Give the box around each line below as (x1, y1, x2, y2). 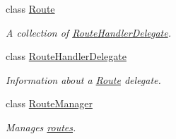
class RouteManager (6, 96, 93, 111)
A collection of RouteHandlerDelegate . (6, 25, 171, 40)
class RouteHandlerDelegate (6, 49, 127, 64)
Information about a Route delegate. (6, 72, 161, 87)
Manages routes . (6, 119, 76, 134)
